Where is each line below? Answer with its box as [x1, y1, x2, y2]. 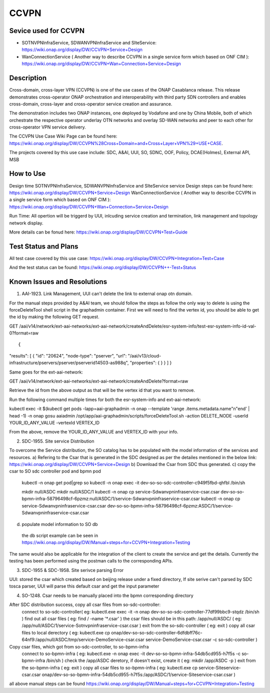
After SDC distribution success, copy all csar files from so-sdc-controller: [9, 601, 161, 607]
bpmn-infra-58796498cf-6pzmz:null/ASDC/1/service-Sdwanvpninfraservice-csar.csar [21, 495, 200, 502]
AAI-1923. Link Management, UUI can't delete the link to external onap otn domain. [21, 290, 192, 297]
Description [9, 74, 47, 82]
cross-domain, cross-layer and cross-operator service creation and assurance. [9, 100, 172, 107]
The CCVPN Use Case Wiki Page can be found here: [9, 133, 117, 139]
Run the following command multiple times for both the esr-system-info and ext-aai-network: [9, 396, 201, 402]
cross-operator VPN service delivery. [9, 124, 86, 130]
